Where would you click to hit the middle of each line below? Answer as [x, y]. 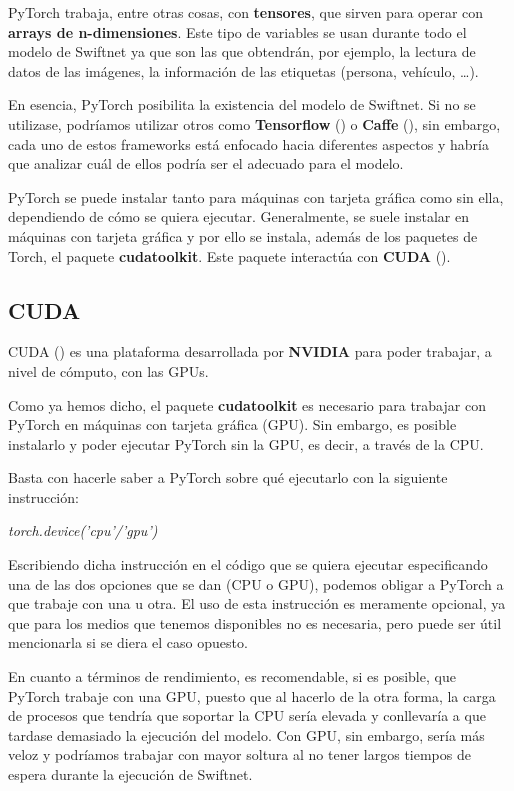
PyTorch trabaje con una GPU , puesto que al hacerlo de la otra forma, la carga [252, 695]
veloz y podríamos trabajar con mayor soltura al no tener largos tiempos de [239, 754]
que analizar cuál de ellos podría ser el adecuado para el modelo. [206, 163]
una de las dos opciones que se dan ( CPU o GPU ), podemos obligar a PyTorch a [256, 583]
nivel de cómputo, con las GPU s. [108, 370]
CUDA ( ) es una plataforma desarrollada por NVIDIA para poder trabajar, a [250, 351]
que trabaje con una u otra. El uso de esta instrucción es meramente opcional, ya [257, 603]
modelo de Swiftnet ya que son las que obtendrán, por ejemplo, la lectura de [242, 51]
